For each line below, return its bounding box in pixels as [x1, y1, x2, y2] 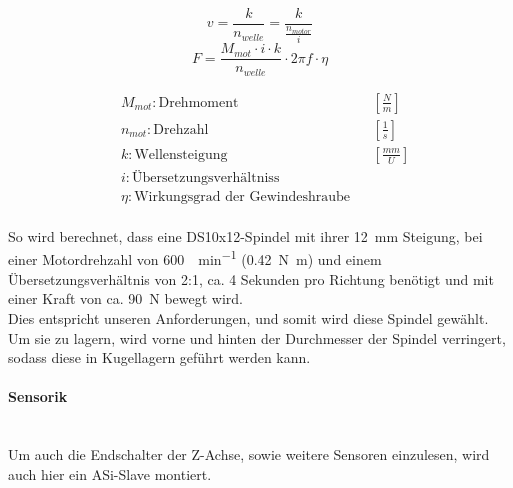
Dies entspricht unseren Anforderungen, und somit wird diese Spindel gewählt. [8, 307, 489, 328]
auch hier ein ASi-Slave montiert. [8, 463, 212, 484]
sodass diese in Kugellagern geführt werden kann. [8, 347, 311, 368]
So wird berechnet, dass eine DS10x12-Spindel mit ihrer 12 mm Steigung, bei [8, 225, 483, 246]
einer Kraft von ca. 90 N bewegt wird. [8, 288, 244, 309]
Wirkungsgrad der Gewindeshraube [134, 189, 350, 204]
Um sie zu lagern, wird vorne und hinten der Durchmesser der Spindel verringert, [8, 327, 506, 348]
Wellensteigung [134, 147, 228, 162]
